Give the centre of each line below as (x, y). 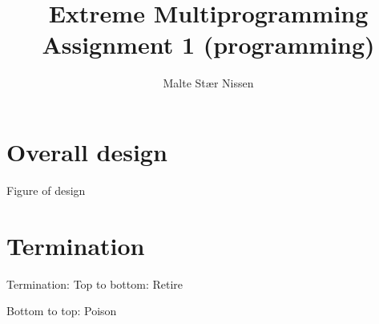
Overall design (87, 151)
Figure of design (46, 190)
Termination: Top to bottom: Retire (95, 283)
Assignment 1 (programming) (208, 45)
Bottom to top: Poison (62, 311)
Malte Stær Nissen (208, 83)
